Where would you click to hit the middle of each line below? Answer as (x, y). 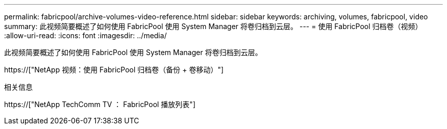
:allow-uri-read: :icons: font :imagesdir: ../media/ (85, 35)
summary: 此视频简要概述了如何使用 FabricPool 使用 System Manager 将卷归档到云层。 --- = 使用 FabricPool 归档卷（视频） (213, 26)
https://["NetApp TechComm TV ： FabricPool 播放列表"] (100, 104)
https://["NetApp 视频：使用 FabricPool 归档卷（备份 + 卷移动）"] (114, 70)
